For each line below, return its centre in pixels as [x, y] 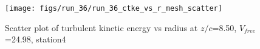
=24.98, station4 [36, 39]
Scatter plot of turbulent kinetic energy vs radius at [101, 27]
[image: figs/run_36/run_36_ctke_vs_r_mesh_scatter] [114, 8]
